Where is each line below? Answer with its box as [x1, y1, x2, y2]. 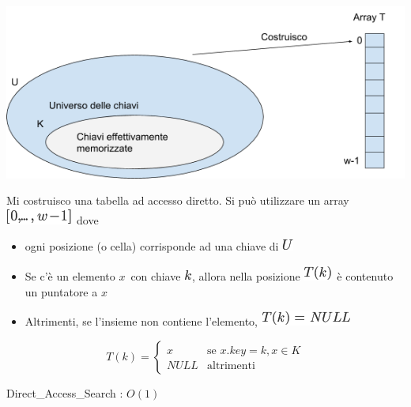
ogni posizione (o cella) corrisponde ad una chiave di [25, 238, 279, 254]
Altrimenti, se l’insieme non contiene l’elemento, [25, 313, 258, 330]
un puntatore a [25, 283, 98, 300]
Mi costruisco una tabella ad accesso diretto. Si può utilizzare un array [6, 192, 349, 209]
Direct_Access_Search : [6, 384, 123, 401]
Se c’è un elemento [25, 268, 115, 285]
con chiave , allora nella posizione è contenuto [130, 268, 394, 285]
